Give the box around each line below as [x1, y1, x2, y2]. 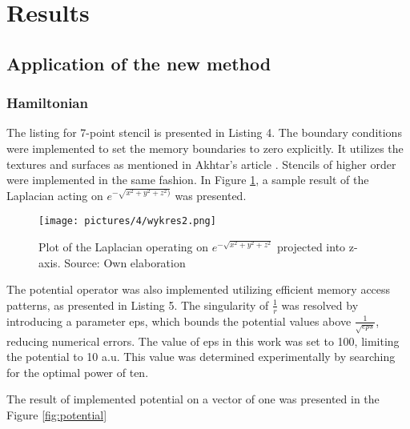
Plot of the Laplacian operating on [38, 239, 209, 255]
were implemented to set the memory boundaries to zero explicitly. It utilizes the [6, 139, 404, 156]
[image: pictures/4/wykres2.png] [38, 215, 216, 227]
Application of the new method [6, 50, 271, 75]
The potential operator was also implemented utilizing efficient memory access [6, 281, 391, 298]
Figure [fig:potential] [6, 406, 107, 423]
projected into [276, 239, 346, 255]
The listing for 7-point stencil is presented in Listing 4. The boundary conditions [6, 124, 402, 141]
